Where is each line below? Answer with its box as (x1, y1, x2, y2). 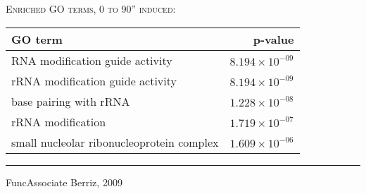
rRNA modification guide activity (11, 72, 177, 89)
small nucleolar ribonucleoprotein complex (11, 133, 219, 150)
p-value (253, 30, 294, 47)
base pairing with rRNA (11, 92, 130, 109)
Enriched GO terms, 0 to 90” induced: (6, 1, 176, 16)
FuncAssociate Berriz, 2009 (6, 174, 122, 189)
